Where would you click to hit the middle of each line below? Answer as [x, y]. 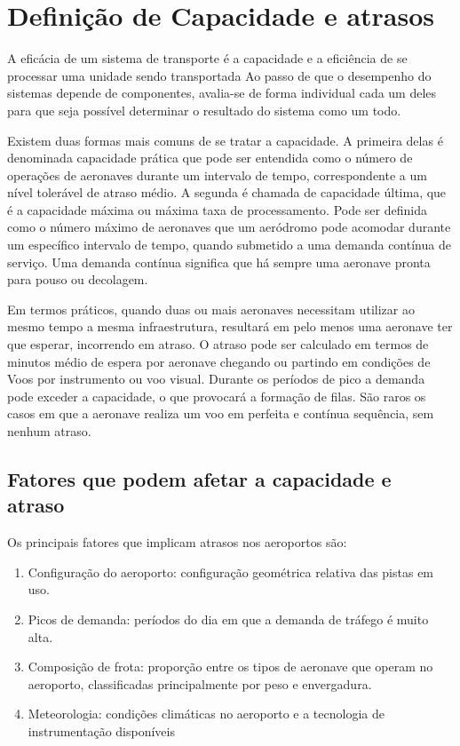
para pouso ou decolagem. [78, 279]
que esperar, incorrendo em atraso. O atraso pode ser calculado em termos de [218, 344]
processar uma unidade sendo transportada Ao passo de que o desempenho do [219, 75]
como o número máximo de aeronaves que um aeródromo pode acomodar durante [229, 227]
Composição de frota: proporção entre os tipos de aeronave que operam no [230, 667]
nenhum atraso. [49, 431]
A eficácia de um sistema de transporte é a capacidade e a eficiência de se [207, 58]
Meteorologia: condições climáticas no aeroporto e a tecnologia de [206, 714]
